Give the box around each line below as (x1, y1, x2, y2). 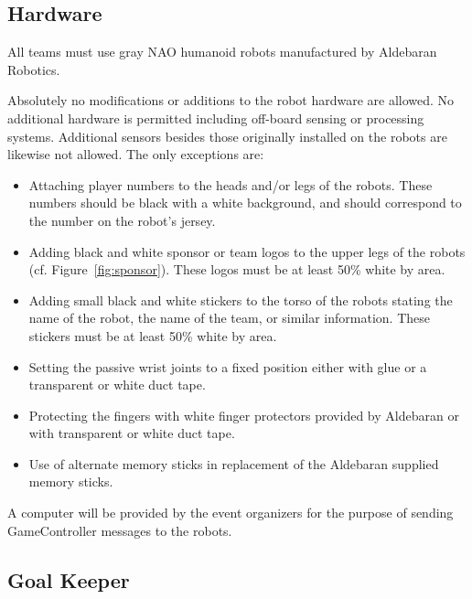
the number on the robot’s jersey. (28, 210, 216, 230)
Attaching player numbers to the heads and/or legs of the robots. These (28, 175, 433, 194)
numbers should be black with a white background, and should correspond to (28, 193, 462, 212)
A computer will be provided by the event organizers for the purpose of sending (7, 503, 454, 522)
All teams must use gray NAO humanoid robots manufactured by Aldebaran (7, 42, 437, 61)
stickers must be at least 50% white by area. (28, 326, 277, 345)
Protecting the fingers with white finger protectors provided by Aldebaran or (28, 405, 459, 424)
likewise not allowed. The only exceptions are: (7, 144, 264, 164)
